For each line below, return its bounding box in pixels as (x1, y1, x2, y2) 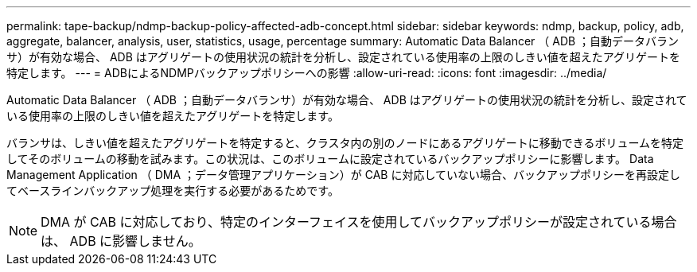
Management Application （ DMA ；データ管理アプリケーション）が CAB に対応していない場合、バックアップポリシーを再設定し (6, 168, 680, 181)
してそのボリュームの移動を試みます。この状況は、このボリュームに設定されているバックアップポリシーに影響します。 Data (6, 152, 654, 165)
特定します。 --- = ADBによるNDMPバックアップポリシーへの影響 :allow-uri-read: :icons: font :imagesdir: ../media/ (6, 66, 607, 80)
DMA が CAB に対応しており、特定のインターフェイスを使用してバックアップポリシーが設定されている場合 (41, 214, 677, 230)
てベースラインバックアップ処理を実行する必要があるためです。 (6, 184, 339, 197)
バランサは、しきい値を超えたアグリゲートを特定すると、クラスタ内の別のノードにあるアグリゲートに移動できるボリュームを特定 (6, 136, 684, 150)
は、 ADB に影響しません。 (41, 233, 201, 249)
